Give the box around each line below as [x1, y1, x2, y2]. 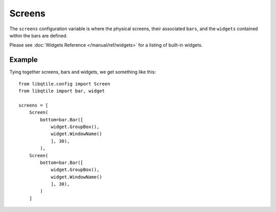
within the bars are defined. [9, 32, 67, 38]
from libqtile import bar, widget [18, 88, 105, 94]
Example [9, 55, 38, 64]
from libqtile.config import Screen [18, 81, 110, 87]
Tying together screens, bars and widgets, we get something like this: [9, 69, 156, 75]
